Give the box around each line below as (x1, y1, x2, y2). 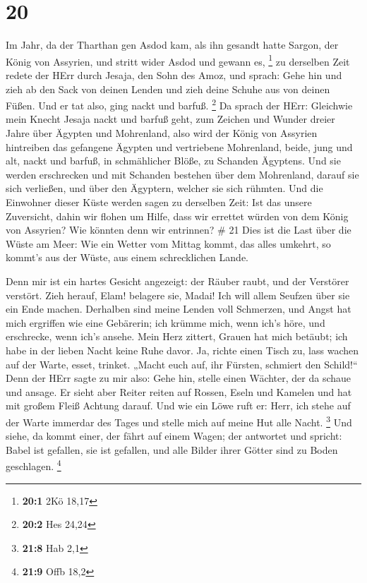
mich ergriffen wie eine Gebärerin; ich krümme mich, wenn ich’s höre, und (6, 315, 325, 330)
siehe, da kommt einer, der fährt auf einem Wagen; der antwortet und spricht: (6, 428, 342, 443)
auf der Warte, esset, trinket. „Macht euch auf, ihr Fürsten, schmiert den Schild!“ (6, 356, 358, 371)
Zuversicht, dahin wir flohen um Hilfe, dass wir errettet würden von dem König (6, 208, 349, 223)
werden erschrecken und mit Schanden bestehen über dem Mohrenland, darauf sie (6, 167, 359, 181)
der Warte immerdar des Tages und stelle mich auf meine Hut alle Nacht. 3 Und (6, 412, 352, 429)
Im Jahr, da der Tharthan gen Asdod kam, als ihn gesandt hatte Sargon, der (6, 37, 339, 52)
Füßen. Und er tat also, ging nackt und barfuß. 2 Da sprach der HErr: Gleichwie (6, 96, 353, 112)
